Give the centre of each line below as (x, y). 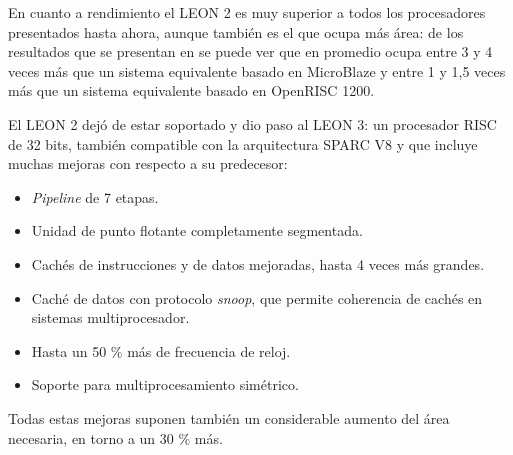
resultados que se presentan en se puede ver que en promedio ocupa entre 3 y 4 (250, 51)
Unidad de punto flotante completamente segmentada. (197, 230)
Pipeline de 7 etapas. (95, 196)
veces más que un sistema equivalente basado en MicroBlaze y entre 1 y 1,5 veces (257, 70)
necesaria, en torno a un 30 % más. (115, 437)
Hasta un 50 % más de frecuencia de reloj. (161, 350)
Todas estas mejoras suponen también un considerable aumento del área (229, 417)
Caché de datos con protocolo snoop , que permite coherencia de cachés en (257, 297)
